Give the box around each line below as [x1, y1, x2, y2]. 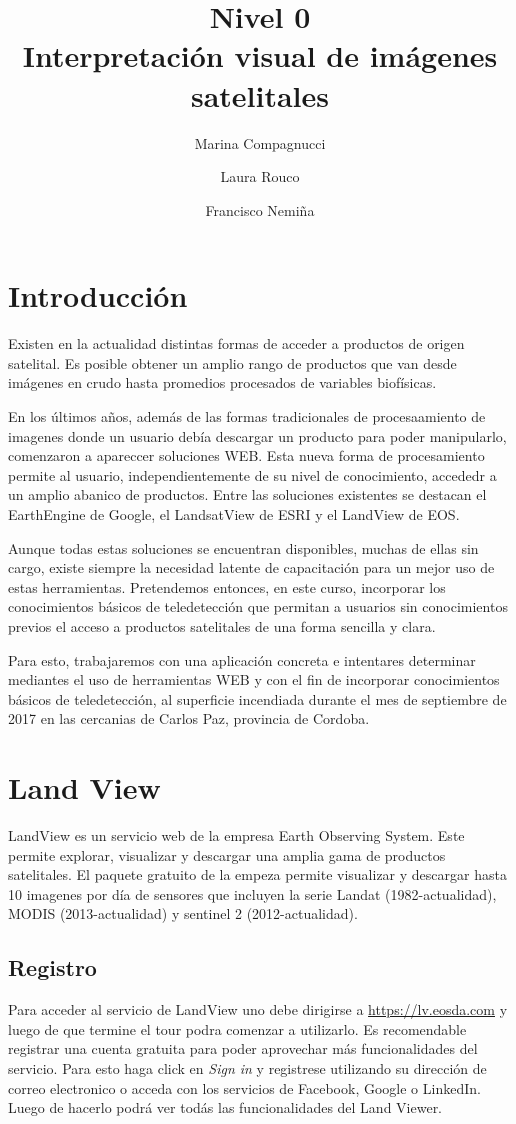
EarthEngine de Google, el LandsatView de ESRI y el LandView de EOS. [8, 503, 460, 524]
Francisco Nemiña [205, 199, 315, 220]
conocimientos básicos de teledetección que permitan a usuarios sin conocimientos [8, 596, 508, 617]
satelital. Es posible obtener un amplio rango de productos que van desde [8, 352, 457, 373]
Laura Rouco [220, 166, 300, 187]
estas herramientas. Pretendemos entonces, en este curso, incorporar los [8, 576, 446, 597]
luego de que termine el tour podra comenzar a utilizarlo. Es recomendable [8, 1018, 467, 1039]
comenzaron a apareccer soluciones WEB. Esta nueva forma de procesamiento [8, 445, 485, 466]
